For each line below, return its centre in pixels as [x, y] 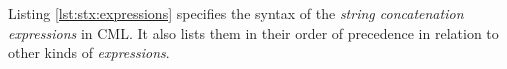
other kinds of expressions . [89, 52]
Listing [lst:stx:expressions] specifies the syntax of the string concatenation [236, 13]
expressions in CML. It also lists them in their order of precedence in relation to [253, 32]
